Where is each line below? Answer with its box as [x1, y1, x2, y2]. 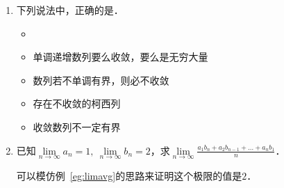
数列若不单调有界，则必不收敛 [33, 72, 169, 87]
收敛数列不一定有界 [33, 119, 121, 134]
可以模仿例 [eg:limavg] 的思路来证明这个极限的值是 [16, 168, 242, 182]
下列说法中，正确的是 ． [16, 3, 124, 17]
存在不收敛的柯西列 [33, 96, 121, 111]
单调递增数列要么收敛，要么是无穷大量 [33, 49, 208, 64]
